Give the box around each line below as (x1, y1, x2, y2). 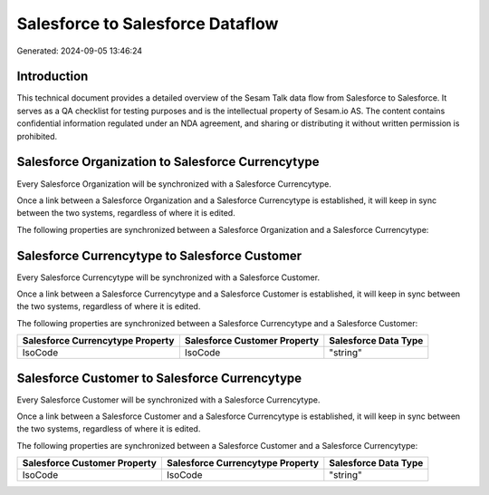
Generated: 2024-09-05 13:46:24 (16, 45, 143, 56)
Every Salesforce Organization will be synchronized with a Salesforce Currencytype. (16, 178, 332, 189)
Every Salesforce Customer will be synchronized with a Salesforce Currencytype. (16, 394, 321, 405)
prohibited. (16, 131, 58, 141)
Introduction (16, 69, 89, 84)
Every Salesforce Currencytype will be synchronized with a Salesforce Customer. (16, 272, 321, 283)
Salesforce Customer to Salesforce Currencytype (16, 370, 302, 385)
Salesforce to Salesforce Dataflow (16, 14, 279, 34)
